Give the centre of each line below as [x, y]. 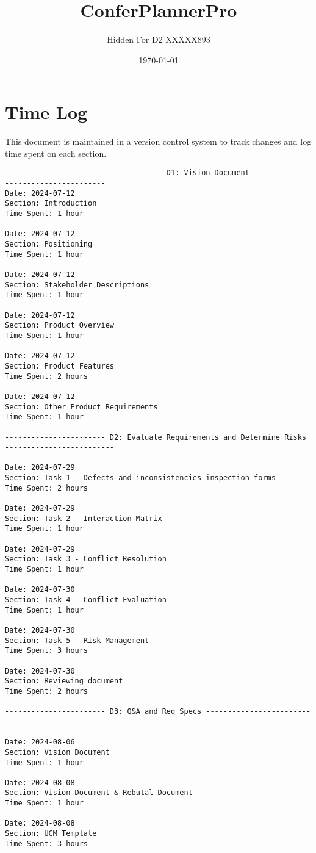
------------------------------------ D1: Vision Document [127, 173]
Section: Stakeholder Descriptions [77, 285]
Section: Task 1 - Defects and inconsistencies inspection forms [140, 478]
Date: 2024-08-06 [40, 742]
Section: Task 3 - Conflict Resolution [86, 559]
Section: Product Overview [59, 326]
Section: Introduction [51, 203]
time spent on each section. [56, 153]
